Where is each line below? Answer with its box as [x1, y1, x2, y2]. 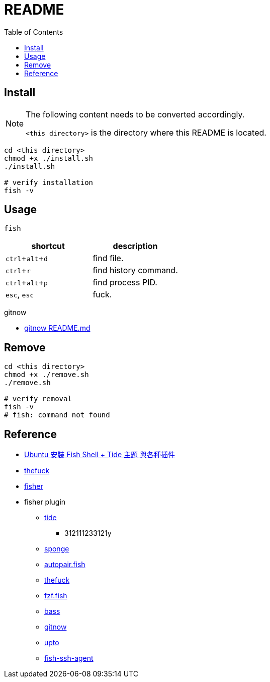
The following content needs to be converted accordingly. [26, 109, 245, 119]
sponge [44, 544, 69, 553]
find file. [93, 253, 124, 264]
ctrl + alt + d [6, 253, 48, 264]
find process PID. [93, 277, 157, 288]
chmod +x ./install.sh [4, 154, 94, 162]
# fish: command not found [4, 411, 110, 419]
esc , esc [6, 289, 34, 300]
